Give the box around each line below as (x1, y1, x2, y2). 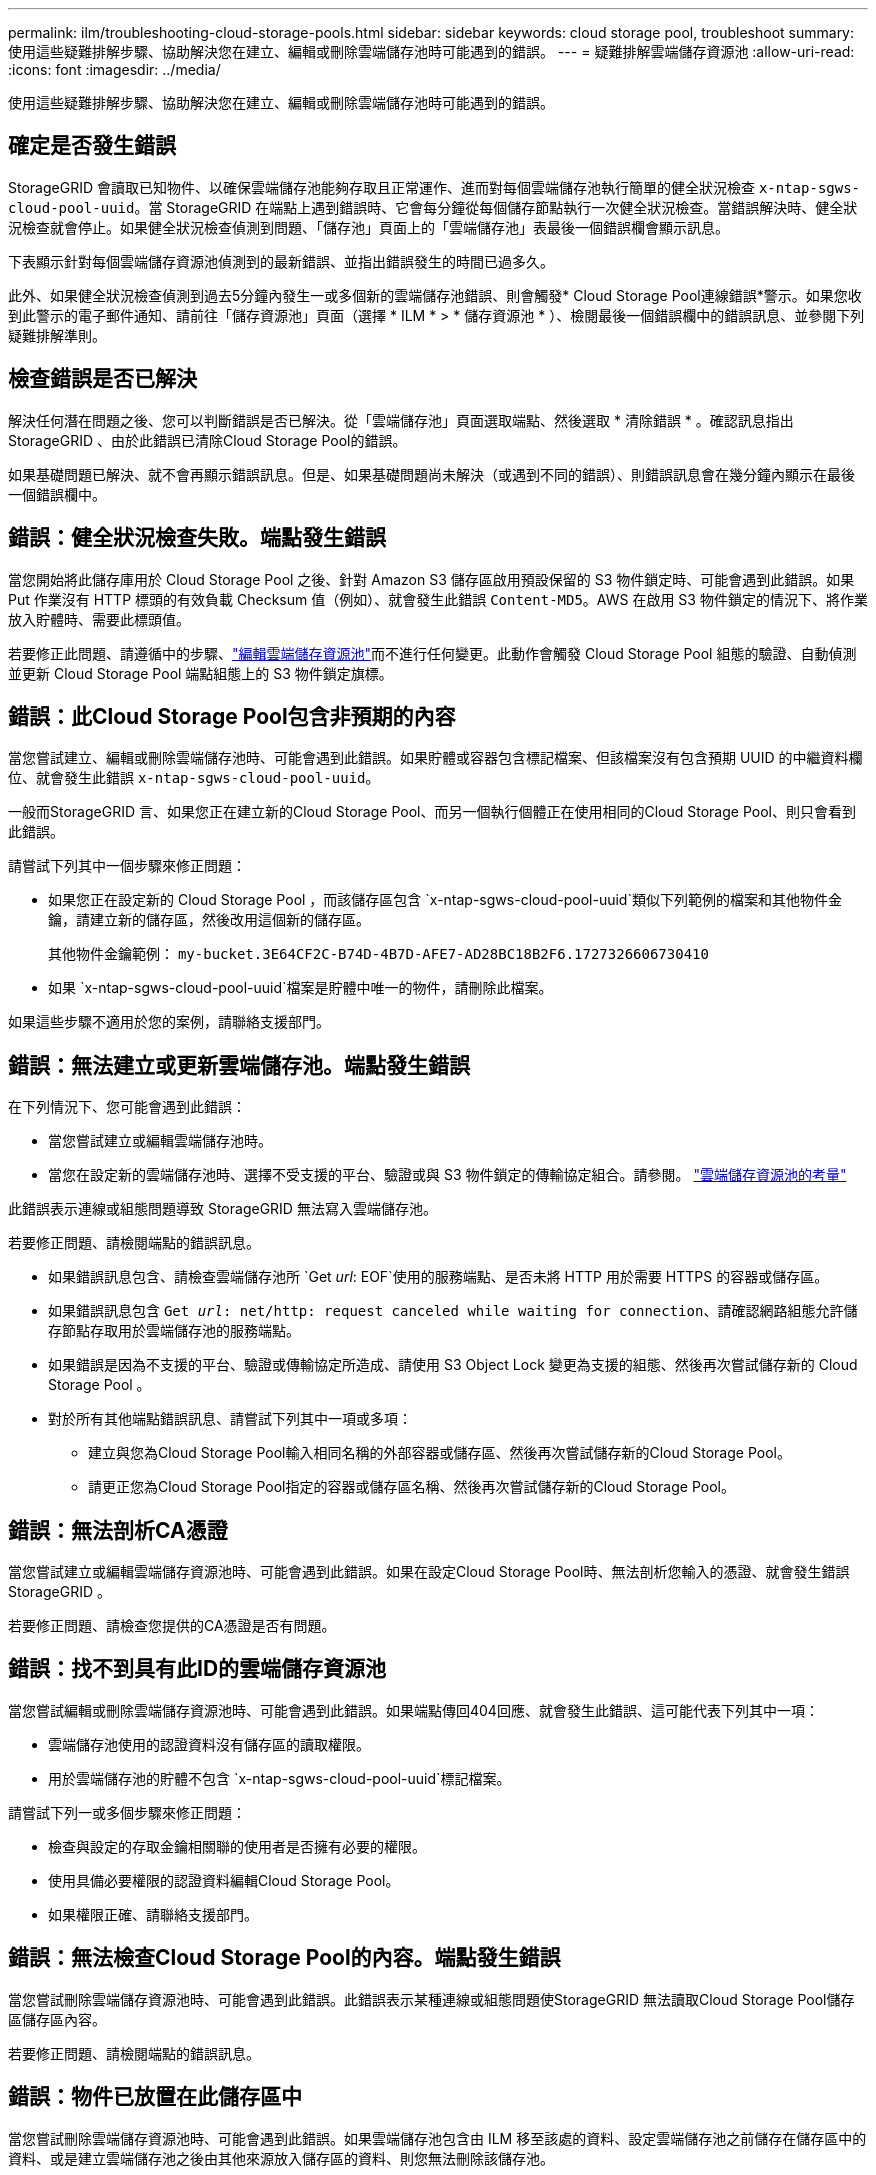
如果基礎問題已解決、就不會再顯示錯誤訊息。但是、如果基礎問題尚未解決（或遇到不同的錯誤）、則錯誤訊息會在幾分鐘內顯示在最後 (8, 465, 855, 483)
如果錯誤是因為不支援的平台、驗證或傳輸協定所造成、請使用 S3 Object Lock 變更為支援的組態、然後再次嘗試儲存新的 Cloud (48, 1356, 858, 1374)
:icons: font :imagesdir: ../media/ (8, 61, 221, 78)
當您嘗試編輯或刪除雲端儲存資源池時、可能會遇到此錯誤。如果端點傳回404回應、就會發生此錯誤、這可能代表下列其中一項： (8, 1701, 819, 1719)
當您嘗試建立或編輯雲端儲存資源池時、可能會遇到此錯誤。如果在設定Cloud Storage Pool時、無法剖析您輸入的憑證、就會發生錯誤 (8, 1563, 850, 1581)
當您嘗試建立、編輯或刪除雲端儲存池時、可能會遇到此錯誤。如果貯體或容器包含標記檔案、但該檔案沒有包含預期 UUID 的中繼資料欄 (8, 749, 863, 767)
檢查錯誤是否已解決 (8, 366, 197, 392)
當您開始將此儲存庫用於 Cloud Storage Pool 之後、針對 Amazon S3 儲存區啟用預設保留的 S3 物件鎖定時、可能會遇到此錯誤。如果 (8, 570, 855, 588)
